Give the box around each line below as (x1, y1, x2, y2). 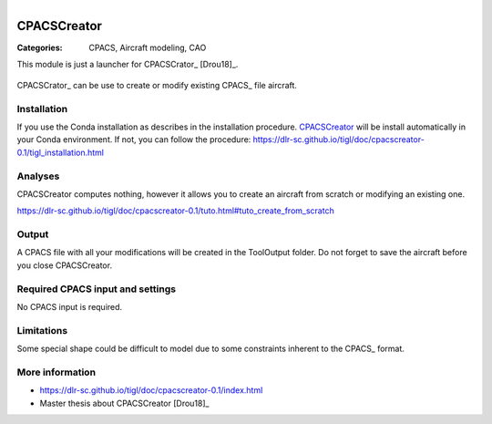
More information (16, 366, 96, 378)
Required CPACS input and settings (16, 283, 177, 295)
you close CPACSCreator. (16, 260, 113, 271)
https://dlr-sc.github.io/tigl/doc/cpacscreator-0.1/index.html (39, 385, 263, 396)
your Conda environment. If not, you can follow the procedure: (16, 134, 251, 145)
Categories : (16, 42, 63, 54)
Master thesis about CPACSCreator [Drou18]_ (39, 398, 210, 408)
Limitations (16, 324, 68, 336)
